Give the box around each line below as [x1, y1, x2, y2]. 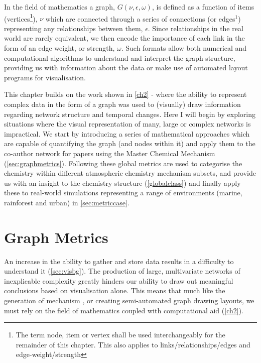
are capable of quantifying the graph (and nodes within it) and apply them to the [4, 138, 255, 149]
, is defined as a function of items [152, 2, 254, 12]
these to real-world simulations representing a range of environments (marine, [4, 187, 242, 198]
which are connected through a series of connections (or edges [45, 13, 235, 24]
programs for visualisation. [4, 72, 86, 82]
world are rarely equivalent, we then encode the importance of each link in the [4, 33, 245, 43]
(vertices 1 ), [4, 12, 38, 24]
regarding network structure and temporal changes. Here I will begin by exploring [4, 108, 255, 119]
